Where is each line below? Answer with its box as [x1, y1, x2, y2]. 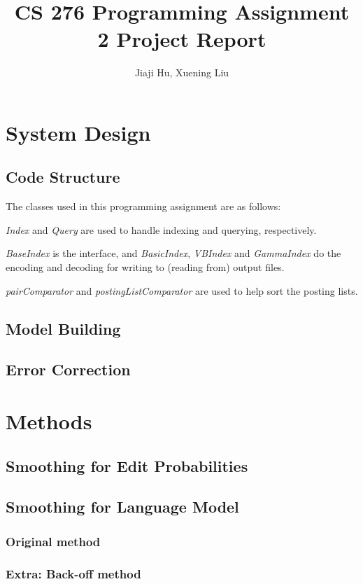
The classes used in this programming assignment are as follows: [6, 199, 281, 214]
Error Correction [6, 359, 131, 380]
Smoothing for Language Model [6, 496, 239, 517]
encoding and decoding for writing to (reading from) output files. [6, 260, 285, 274]
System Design [6, 118, 151, 146]
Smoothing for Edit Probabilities [6, 454, 248, 476]
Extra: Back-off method [6, 564, 141, 582]
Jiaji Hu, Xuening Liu [134, 65, 229, 80]
